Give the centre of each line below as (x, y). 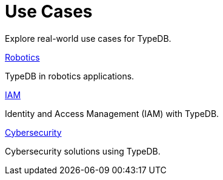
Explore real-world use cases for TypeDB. (88, 38)
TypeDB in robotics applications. (70, 76)
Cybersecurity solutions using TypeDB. (83, 151)
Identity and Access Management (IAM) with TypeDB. (112, 113)
